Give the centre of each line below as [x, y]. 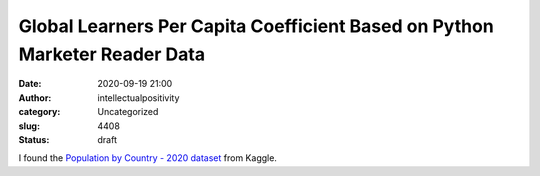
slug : [29, 126]
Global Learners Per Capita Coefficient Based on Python [256, 26]
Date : [30, 84]
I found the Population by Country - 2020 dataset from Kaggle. [147, 158]
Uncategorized [128, 112]
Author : [35, 97]
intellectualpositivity [138, 97]
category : [39, 112]
